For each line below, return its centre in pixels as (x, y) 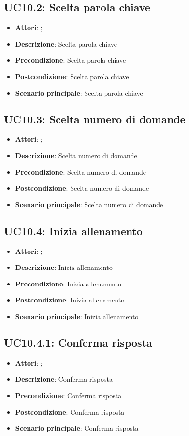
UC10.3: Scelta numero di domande (95, 119)
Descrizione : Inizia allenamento (64, 267)
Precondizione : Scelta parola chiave (71, 60)
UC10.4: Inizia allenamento (73, 230)
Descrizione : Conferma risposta (64, 379)
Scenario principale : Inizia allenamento (77, 316)
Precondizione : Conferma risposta (68, 395)
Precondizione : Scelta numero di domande (80, 172)
